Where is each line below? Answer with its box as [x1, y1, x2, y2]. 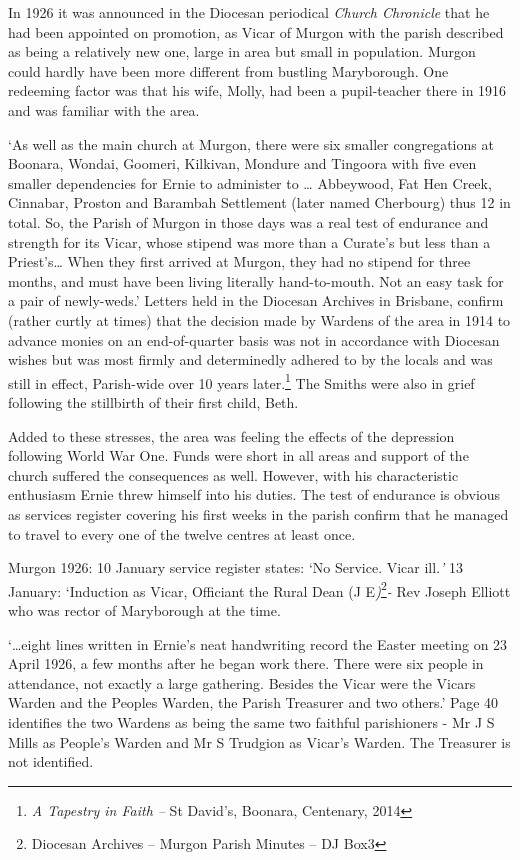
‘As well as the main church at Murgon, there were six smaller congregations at [8, 133, 494, 154]
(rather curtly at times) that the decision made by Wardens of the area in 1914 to [8, 309, 511, 330]
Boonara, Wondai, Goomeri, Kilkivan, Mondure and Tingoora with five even [8, 153, 477, 174]
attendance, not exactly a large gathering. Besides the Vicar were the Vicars [8, 672, 476, 693]
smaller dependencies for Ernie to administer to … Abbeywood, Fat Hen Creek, [8, 172, 492, 193]
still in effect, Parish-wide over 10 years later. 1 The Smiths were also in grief [8, 369, 475, 393]
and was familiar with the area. [8, 99, 200, 120]
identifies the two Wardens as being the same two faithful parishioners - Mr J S [8, 711, 495, 732]
